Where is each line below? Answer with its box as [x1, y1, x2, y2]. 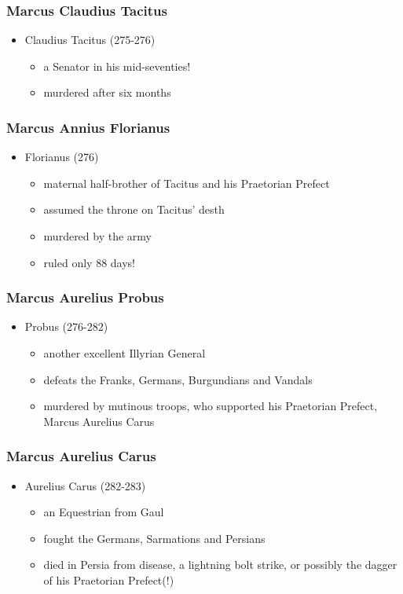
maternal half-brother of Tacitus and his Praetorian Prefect [43, 174, 330, 191]
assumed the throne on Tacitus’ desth [43, 201, 225, 218]
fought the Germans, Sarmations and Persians [43, 530, 266, 546]
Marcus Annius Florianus [6, 117, 170, 137]
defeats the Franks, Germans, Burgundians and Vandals [43, 371, 313, 387]
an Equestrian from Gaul [43, 504, 164, 520]
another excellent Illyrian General [43, 345, 206, 361]
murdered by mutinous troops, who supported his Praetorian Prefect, [43, 398, 378, 414]
